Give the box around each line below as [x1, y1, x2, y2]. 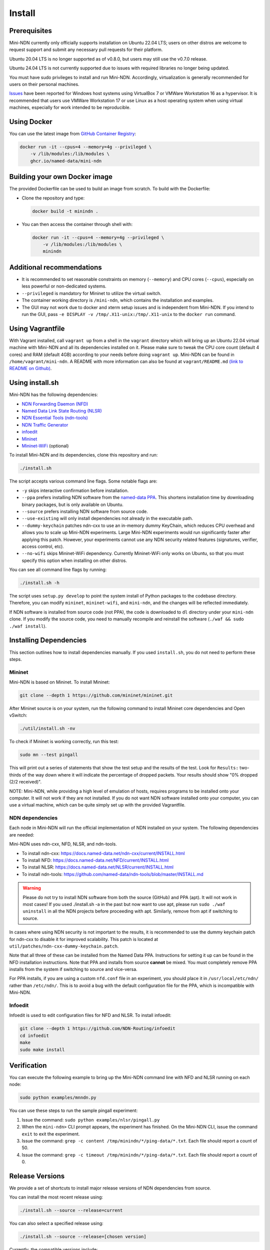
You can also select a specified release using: [9, 1220, 103, 1226]
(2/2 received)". [9, 779, 42, 785]
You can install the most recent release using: [9, 1194, 103, 1200]
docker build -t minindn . [32, 208, 98, 214]
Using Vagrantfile [9, 324, 65, 332]
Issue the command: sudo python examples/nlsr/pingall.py [21, 1116, 160, 1122]
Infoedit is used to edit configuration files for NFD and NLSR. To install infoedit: [9, 1012, 171, 1018]
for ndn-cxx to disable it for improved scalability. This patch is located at [9, 936, 158, 942]
